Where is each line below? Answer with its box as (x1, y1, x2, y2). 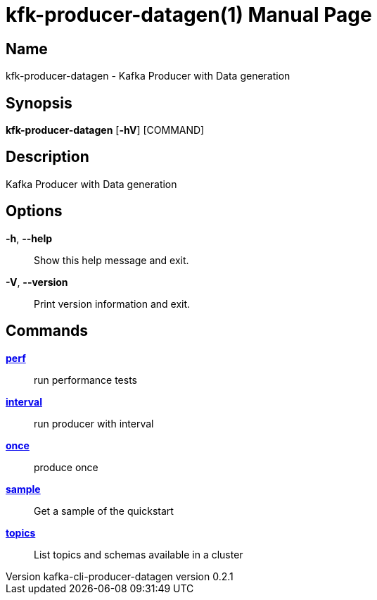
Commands (6, 322, 89, 340)
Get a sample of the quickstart (34, 504, 174, 517)
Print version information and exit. (34, 297, 191, 310)
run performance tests (34, 373, 137, 386)
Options (6, 202, 63, 220)
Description (6, 148, 89, 166)
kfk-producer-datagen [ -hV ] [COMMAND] (6, 124, 205, 137)
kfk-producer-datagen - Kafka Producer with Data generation (6, 70, 290, 82)
